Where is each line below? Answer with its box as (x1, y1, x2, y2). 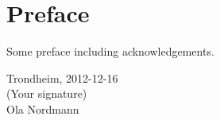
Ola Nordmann (6, 100, 79, 117)
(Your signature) (6, 85, 87, 102)
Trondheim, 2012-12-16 (6, 69, 118, 86)
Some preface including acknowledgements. (6, 43, 214, 60)
